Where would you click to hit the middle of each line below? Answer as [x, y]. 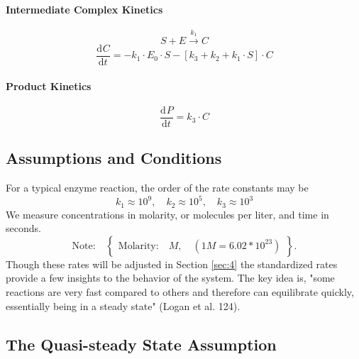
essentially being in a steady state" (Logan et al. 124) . [123, 305]
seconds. [23, 228]
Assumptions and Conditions [114, 158]
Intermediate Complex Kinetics [84, 9]
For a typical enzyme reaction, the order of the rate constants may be [157, 188]
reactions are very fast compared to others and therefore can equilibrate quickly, [180, 292]
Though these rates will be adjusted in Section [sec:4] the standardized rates [172, 264]
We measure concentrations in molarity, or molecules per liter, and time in [167, 214]
